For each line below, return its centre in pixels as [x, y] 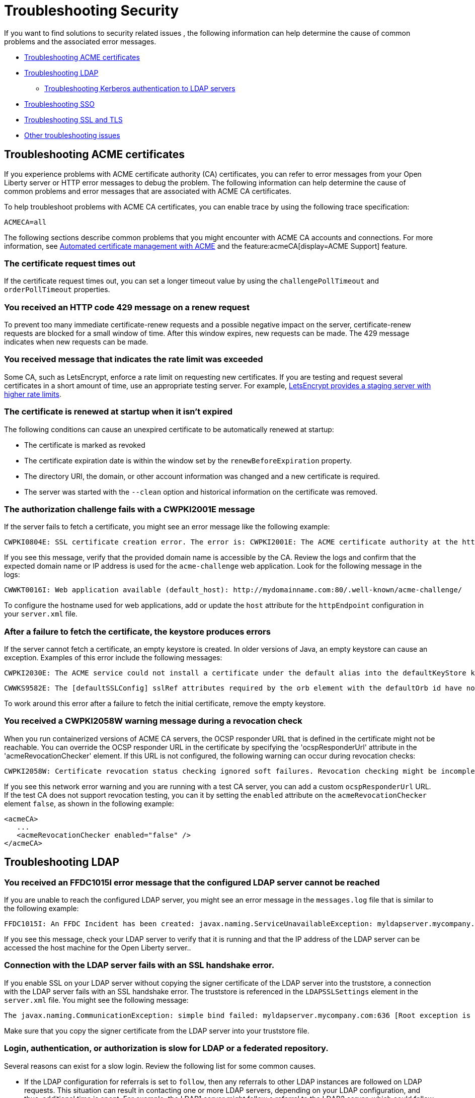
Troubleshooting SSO [59, 104]
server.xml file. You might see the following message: [96, 1000]
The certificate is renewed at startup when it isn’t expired [118, 412]
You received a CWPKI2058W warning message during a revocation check [153, 721]
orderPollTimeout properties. [57, 290]
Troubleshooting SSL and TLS [73, 119]
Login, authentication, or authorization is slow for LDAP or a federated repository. [166, 1048]
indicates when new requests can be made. [76, 342]
